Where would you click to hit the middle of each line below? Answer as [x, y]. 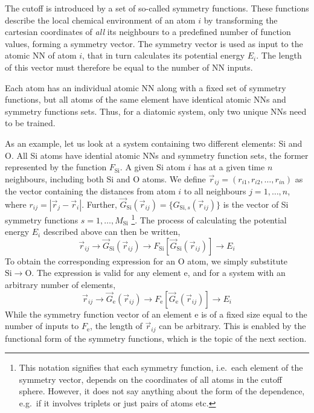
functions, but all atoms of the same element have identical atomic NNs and [146, 99]
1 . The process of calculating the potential [209, 219]
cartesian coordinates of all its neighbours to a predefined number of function [148, 32]
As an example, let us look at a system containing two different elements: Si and [154, 143]
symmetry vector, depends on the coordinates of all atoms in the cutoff [150, 379]
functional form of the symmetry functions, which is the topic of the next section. [156, 338]
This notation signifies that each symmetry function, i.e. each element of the [161, 367]
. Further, [99, 204]
